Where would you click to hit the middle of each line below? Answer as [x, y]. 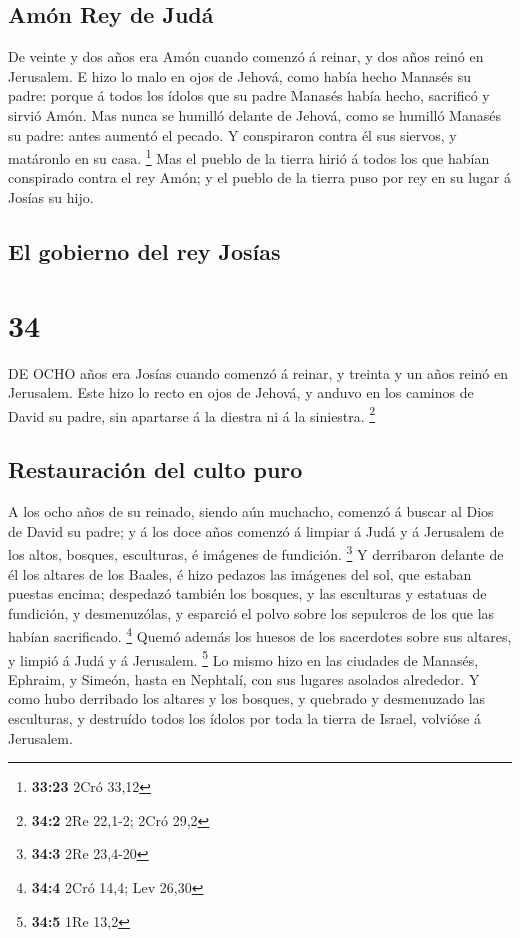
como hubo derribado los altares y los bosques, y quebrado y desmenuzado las [247, 698]
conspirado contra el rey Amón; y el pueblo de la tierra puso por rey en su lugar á [259, 177]
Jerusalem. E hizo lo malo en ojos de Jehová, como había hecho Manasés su [239, 75]
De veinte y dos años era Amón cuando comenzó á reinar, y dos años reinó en [246, 56]
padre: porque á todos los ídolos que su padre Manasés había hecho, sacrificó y [249, 95]
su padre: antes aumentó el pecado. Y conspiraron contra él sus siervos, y [232, 134]
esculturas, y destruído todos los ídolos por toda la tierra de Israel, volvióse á [244, 718]
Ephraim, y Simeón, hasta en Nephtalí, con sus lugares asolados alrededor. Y [244, 678]
